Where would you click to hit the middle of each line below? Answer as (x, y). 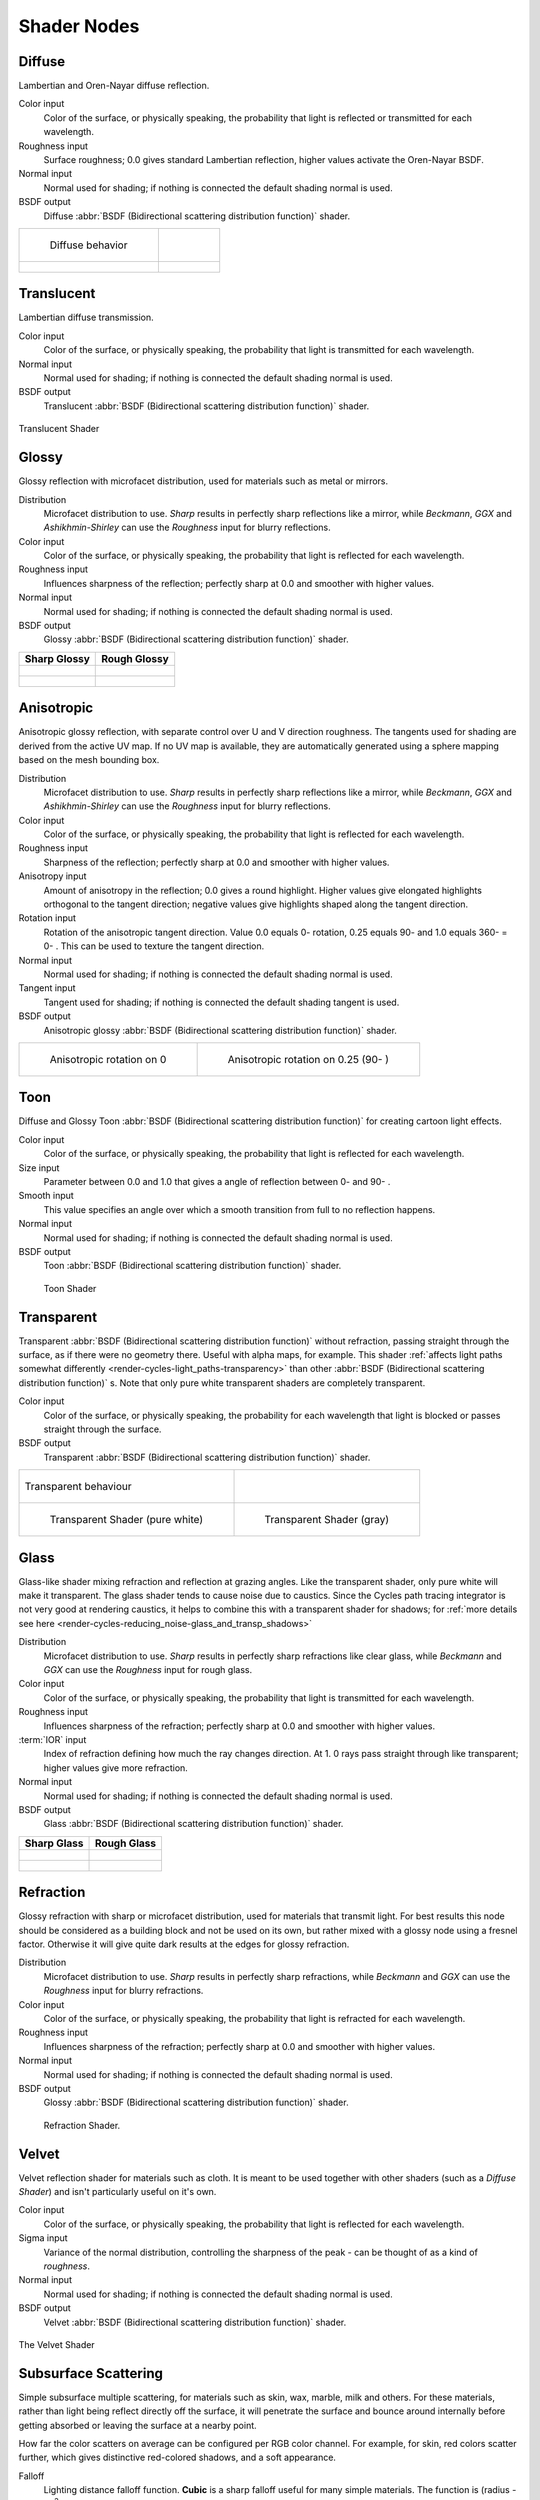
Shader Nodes (79, 26)
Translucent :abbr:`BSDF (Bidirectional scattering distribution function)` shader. (206, 406)
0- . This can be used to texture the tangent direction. (154, 946)
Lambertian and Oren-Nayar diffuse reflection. (114, 86)
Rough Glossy (135, 658)
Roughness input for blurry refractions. (123, 1991)
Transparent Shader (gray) (327, 1520)
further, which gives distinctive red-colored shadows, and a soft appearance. (177, 2457)
